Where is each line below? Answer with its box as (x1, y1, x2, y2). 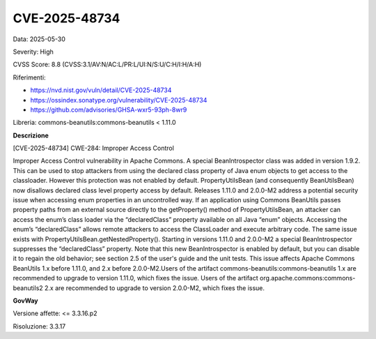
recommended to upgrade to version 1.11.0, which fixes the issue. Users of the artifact (13, 274, 259, 282)
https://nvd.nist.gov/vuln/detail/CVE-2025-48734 (30, 86, 172, 94)
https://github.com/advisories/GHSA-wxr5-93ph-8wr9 (30, 105, 187, 114)
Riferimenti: (13, 73, 46, 82)
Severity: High (13, 47, 54, 56)
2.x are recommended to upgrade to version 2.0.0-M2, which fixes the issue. (44, 283, 265, 292)
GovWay (13, 296, 38, 305)
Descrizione (13, 131, 49, 140)
